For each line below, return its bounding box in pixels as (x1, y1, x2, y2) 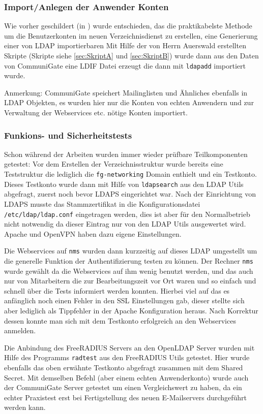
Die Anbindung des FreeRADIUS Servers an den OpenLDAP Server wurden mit (4, 342, 255, 353)
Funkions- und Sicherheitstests (4, 129, 132, 141)
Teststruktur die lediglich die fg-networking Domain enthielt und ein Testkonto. (4, 169, 257, 179)
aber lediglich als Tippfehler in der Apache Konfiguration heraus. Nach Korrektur (4, 305, 258, 316)
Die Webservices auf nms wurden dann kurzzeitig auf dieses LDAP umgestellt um (4, 245, 257, 256)
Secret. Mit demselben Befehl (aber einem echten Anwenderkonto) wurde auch (4, 372, 249, 383)
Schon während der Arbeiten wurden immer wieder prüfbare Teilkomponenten (4, 148, 248, 159)
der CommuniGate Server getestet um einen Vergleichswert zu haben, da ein (4, 382, 242, 393)
